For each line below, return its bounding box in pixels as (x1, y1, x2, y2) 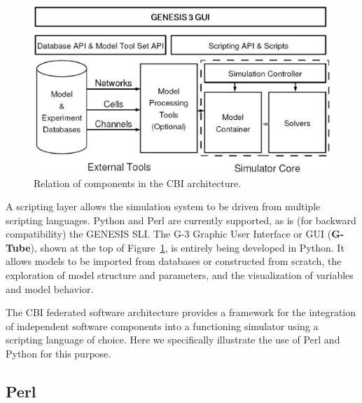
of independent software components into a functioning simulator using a (6, 318, 319, 333)
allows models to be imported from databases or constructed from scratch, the (6, 254, 342, 268)
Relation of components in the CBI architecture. (34, 175, 242, 190)
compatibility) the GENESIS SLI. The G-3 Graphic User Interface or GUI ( (6, 226, 332, 241)
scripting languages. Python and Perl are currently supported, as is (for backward (6, 212, 356, 227)
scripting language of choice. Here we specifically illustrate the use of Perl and (6, 332, 340, 347)
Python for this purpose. (6, 346, 111, 361)
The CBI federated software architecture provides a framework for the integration (6, 305, 356, 320)
